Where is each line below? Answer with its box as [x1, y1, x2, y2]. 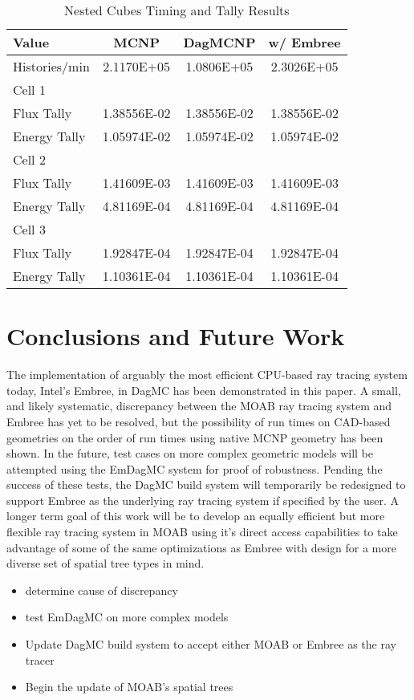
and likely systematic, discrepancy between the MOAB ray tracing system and [6, 397, 392, 414]
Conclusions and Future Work [6, 319, 345, 352]
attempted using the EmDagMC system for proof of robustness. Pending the [6, 460, 383, 477]
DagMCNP [183, 33, 256, 51]
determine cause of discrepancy [25, 581, 178, 598]
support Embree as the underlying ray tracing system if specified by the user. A [6, 491, 399, 508]
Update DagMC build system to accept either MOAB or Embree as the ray [25, 636, 396, 653]
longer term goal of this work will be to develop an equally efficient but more [6, 507, 385, 524]
